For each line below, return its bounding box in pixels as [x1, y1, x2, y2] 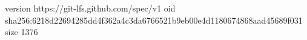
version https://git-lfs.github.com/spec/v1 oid [5, 2, 176, 14]
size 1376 [5, 25, 38, 38]
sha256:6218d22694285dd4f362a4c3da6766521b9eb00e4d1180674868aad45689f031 [5, 13, 303, 26]
